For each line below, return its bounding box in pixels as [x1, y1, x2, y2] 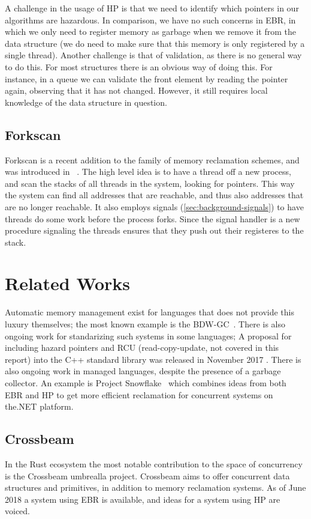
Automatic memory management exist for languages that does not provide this [5, 306, 295, 318]
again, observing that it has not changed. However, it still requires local [5, 84, 268, 97]
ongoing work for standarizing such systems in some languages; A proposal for [5, 329, 292, 342]
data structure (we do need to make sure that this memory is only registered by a [5, 37, 305, 49]
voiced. [5, 505, 30, 517]
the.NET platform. [5, 400, 74, 413]
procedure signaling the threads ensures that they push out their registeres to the [5, 224, 304, 237]
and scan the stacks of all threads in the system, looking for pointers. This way [5, 177, 295, 189]
